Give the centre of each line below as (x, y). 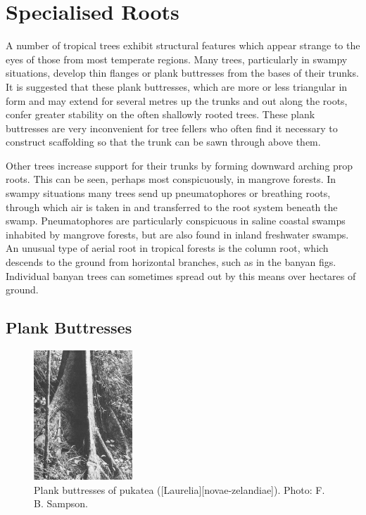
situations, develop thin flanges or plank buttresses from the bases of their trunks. (182, 73)
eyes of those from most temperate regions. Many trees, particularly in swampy (177, 59)
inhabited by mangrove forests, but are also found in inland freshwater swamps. (177, 234)
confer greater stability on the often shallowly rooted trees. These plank (160, 114)
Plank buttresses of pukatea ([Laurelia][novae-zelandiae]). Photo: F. (179, 489)
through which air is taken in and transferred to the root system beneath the (172, 206)
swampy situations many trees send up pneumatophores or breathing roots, (168, 193)
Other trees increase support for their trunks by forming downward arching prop (179, 165)
